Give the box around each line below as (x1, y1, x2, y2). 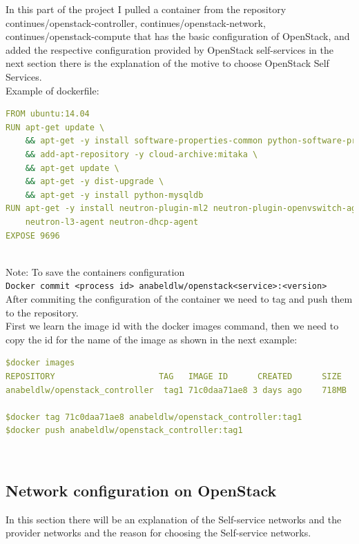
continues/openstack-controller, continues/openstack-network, (6, 15, 266, 30)
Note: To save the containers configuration (6, 264, 185, 279)
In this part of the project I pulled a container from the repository (6, 2, 287, 16)
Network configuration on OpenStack (6, 479, 277, 501)
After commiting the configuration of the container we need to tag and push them (6, 291, 353, 305)
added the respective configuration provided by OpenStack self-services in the (6, 42, 333, 57)
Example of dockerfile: (6, 83, 99, 97)
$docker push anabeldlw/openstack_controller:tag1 (6, 425, 243, 436)
